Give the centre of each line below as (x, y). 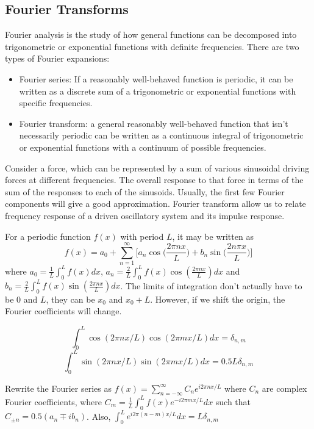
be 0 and (21, 299)
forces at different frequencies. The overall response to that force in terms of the (154, 180)
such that (233, 401)
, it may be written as (213, 236)
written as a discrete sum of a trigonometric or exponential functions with (158, 91)
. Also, (99, 416)
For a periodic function (48, 236)
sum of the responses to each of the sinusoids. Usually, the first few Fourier (145, 191)
